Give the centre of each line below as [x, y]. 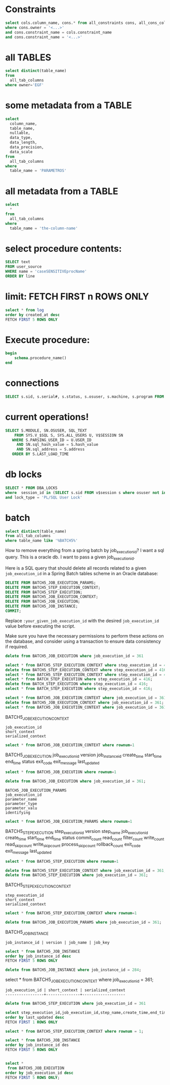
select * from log [25, 310]
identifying [18, 813]
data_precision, [27, 147]
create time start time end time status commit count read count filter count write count [85, 838]
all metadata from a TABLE [62, 191]
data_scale [21, 152]
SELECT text [18, 262]
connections [32, 383]
